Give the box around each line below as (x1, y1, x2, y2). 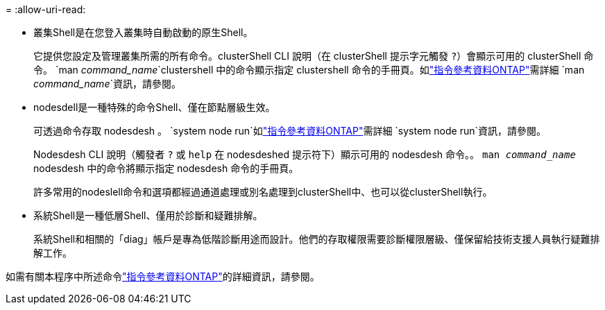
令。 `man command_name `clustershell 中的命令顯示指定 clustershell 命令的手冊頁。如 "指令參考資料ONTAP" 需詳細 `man (33, 64, 585, 76)
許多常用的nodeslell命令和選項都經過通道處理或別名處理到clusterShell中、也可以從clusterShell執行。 (33, 186, 493, 198)
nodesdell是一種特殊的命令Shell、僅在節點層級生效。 (33, 101, 275, 113)
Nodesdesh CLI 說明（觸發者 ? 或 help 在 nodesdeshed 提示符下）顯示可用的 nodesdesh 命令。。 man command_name (33, 148, 576, 160)
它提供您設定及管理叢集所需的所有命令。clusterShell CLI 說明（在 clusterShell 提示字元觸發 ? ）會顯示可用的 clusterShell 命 (33, 50, 594, 62)
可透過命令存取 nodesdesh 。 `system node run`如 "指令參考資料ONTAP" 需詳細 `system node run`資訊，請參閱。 (33, 125, 546, 137)
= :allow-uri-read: (6, 3, 86, 15)
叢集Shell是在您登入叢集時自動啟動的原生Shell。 (33, 26, 253, 38)
